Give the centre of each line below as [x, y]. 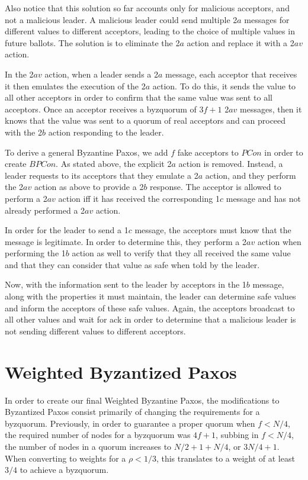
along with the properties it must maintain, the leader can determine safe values [150, 296]
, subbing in [237, 435]
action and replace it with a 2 [240, 42]
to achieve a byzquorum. [64, 470]
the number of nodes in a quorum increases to [88, 446]
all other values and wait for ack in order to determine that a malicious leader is [150, 319]
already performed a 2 [45, 210]
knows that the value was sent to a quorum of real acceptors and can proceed [145, 120]
